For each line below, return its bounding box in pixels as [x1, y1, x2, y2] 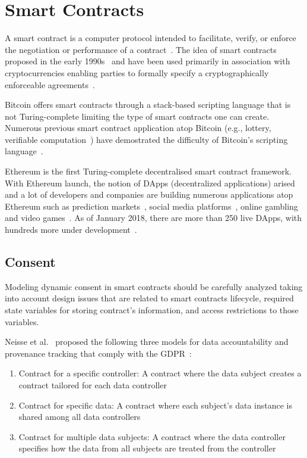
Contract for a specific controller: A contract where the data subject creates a [18, 367, 302, 379]
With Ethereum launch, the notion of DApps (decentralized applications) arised [5, 176, 295, 189]
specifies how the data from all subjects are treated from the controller [18, 442, 276, 454]
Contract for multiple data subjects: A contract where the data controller [18, 430, 286, 443]
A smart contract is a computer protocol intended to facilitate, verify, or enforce [5, 32, 296, 44]
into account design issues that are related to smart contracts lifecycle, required [5, 292, 294, 304]
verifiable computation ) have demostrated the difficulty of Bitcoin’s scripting [5, 133, 288, 145]
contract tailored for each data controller [18, 378, 167, 391]
